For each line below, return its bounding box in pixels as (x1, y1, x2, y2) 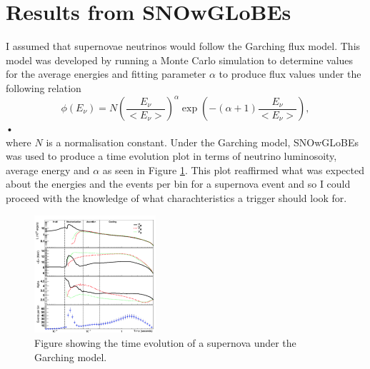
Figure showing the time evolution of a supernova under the (34, 335, 296, 350)
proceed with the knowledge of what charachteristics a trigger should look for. (6, 190, 347, 205)
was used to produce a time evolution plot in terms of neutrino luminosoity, (6, 148, 337, 163)
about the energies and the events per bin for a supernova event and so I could (6, 176, 351, 191)
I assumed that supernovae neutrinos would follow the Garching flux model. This (6, 39, 361, 54)
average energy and (6, 162, 90, 177)
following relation (6, 80, 81, 95)
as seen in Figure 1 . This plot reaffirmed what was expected (102, 162, 364, 177)
